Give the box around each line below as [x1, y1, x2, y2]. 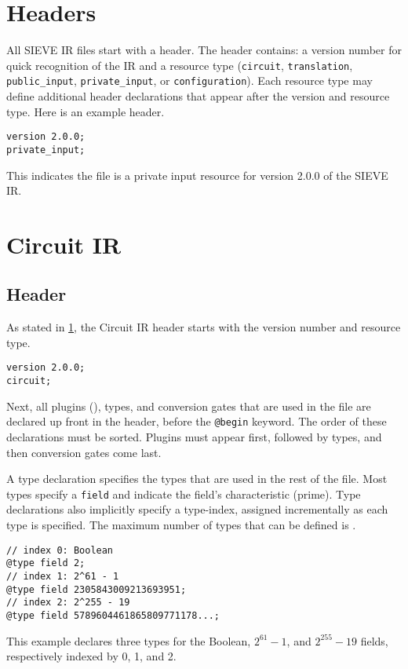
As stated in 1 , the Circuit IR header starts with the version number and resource [6, 319, 401, 335]
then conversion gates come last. [6, 444, 162, 460]
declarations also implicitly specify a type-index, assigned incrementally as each [6, 501, 388, 517]
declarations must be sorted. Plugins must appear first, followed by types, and [6, 429, 382, 445]
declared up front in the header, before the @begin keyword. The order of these [6, 413, 387, 430]
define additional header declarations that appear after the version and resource [6, 88, 390, 104]
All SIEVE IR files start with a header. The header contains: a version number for [6, 42, 402, 58]
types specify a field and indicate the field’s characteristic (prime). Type [6, 485, 361, 502]
